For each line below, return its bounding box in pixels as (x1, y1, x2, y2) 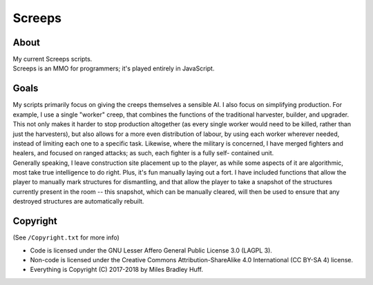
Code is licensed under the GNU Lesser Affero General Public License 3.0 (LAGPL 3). (30, 246, 273, 255)
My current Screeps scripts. (12, 55, 93, 63)
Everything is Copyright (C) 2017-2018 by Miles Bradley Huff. (30, 266, 204, 274)
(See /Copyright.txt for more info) (12, 233, 120, 242)
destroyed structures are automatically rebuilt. (12, 197, 144, 206)
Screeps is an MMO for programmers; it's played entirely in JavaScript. (12, 64, 215, 72)
